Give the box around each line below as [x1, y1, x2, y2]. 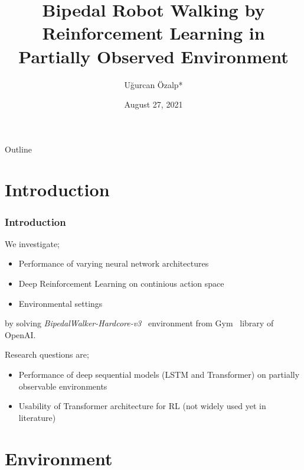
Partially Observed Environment [18, 44, 289, 68]
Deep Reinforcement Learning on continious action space [18, 277, 224, 290]
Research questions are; [5, 348, 89, 361]
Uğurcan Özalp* [124, 78, 183, 90]
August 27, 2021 [124, 98, 183, 111]
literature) [18, 411, 56, 423]
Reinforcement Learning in [42, 21, 265, 45]
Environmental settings [18, 297, 103, 309]
